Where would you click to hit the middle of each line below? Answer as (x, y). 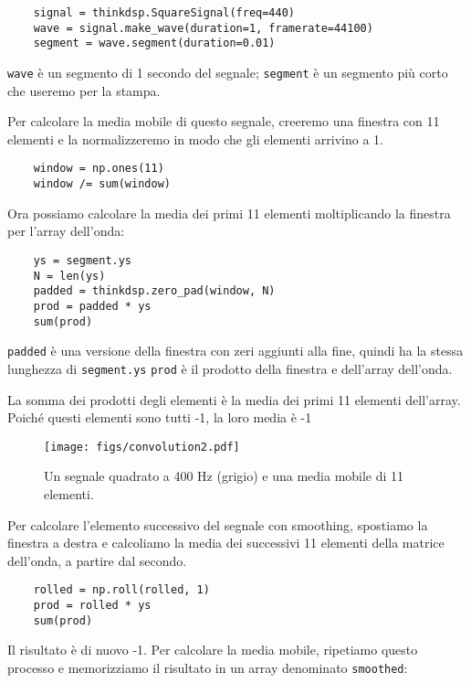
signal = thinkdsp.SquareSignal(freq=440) (164, 13)
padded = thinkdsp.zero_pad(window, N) (154, 291)
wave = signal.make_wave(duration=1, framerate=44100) (203, 28)
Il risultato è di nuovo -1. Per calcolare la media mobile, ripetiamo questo (213, 650)
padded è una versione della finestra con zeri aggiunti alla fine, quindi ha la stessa (235, 351)
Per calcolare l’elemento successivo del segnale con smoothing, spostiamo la (218, 524)
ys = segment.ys (83, 260)
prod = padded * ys (92, 306)
